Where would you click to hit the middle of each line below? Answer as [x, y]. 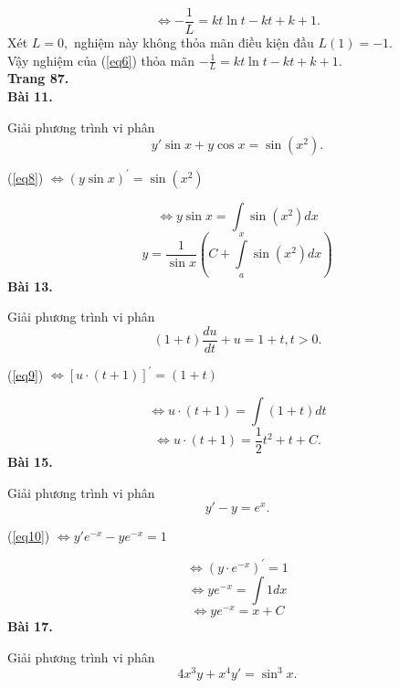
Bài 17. [30, 626]
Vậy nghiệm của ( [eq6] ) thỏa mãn [101, 60]
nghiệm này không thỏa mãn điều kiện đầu [194, 42]
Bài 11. [30, 96]
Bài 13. [30, 286]
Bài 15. [30, 462]
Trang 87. [38, 78]
